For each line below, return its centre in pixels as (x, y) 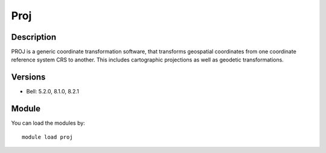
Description (34, 37)
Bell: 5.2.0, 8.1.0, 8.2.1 (53, 92)
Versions (28, 77)
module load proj (47, 137)
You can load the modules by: (48, 123)
